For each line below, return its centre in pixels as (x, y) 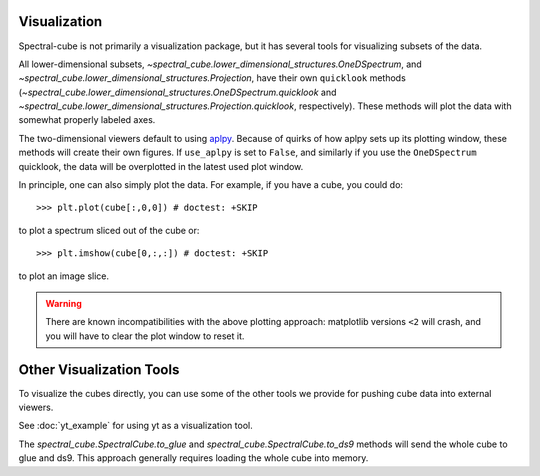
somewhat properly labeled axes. (87, 120)
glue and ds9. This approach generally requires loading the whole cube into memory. (193, 458)
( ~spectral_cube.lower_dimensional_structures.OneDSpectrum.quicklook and (177, 92)
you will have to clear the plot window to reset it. (145, 336)
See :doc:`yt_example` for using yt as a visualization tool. (136, 426)
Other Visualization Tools (99, 369)
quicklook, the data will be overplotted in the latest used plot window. (161, 166)
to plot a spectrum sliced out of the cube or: (109, 230)
